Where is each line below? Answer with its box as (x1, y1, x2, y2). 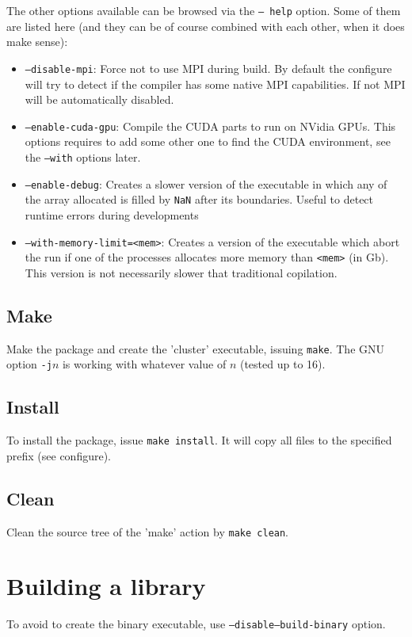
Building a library (6, 570, 206, 602)
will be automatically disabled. (25, 91, 174, 108)
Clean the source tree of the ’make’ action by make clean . (6, 523, 289, 540)
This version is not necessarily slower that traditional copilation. (25, 264, 338, 280)
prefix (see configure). (6, 447, 111, 463)
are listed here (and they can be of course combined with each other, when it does (6, 17, 405, 34)
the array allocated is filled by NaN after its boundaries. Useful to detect (25, 191, 374, 208)
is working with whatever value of (62, 356, 227, 372)
